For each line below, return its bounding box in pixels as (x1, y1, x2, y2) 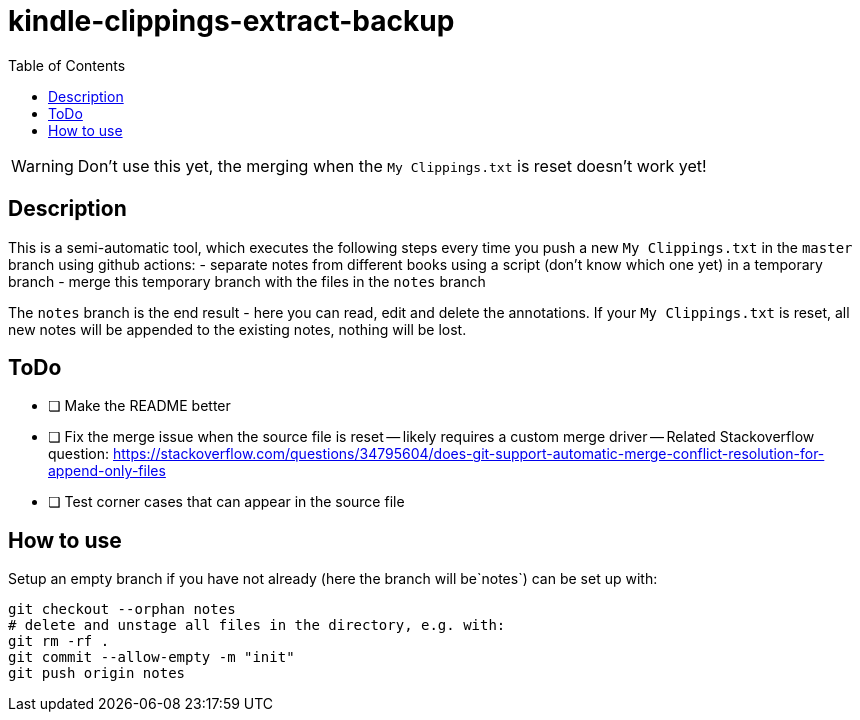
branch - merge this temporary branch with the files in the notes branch (8, 272, 486, 290)
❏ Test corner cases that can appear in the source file (48, 493, 405, 511)
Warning (11, 155, 74, 176)
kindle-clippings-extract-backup (8, 4, 455, 38)
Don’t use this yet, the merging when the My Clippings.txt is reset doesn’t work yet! (77, 155, 707, 176)
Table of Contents (8, 56, 126, 74)
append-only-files (48, 462, 166, 480)
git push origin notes (8, 665, 186, 682)
